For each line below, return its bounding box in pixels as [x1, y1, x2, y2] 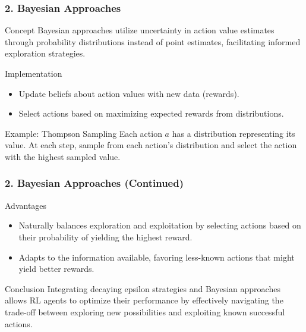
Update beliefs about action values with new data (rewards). [18, 87, 239, 99]
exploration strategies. [5, 47, 86, 59]
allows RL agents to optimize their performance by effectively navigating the [5, 294, 283, 306]
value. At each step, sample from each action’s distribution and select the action [5, 139, 297, 151]
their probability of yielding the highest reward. [18, 230, 193, 243]
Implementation [5, 67, 62, 79]
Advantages [5, 199, 47, 211]
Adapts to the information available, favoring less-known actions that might [18, 250, 295, 263]
